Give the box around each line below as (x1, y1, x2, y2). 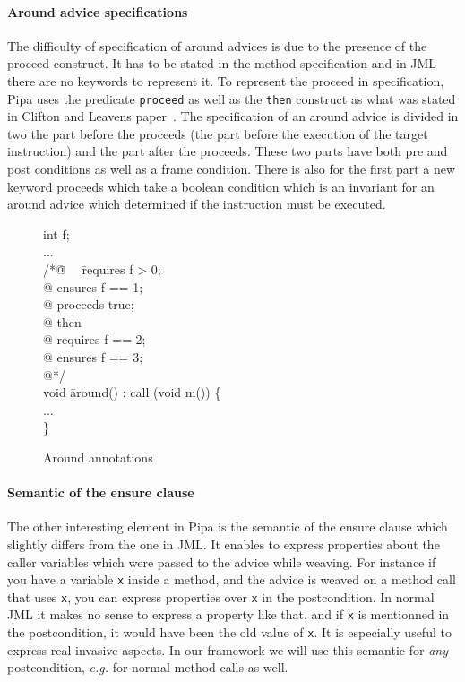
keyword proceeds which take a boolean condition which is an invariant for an (7, 177, 435, 195)
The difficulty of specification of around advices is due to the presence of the (7, 36, 427, 55)
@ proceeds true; (43, 295, 134, 314)
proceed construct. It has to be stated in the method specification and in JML (7, 54, 437, 73)
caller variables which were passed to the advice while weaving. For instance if (7, 552, 436, 571)
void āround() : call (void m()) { (43, 383, 221, 401)
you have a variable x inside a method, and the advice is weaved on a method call (7, 570, 456, 589)
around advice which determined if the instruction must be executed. (7, 194, 386, 213)
